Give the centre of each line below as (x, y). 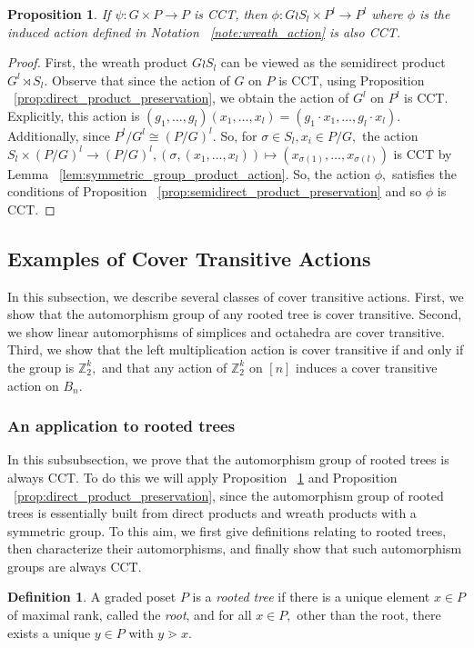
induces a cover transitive (367, 367)
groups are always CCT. (75, 566)
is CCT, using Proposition (352, 80)
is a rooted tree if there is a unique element (311, 597)
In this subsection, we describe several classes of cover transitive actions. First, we (236, 296)
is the (435, 14)
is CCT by (423, 153)
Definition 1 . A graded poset (92, 597)
